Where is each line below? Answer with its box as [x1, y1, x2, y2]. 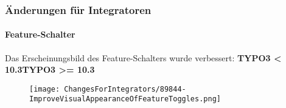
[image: [29, 84, 60, 93]
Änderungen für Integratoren [5, 2, 152, 17]
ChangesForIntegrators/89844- [64, 84, 186, 93]
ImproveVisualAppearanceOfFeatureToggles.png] [29, 95, 221, 104]
